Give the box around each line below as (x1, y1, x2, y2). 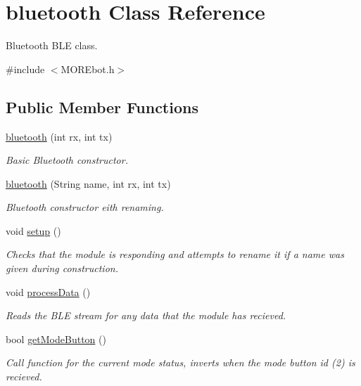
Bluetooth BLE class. (6, 38, 98, 53)
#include (6, 61, 45, 76)
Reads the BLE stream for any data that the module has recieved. (6, 308, 286, 323)
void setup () (6, 223, 61, 238)
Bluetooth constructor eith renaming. (6, 200, 164, 214)
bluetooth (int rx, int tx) (6, 129, 113, 143)
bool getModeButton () (6, 331, 106, 346)
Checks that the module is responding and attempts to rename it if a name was (6, 247, 344, 262)
